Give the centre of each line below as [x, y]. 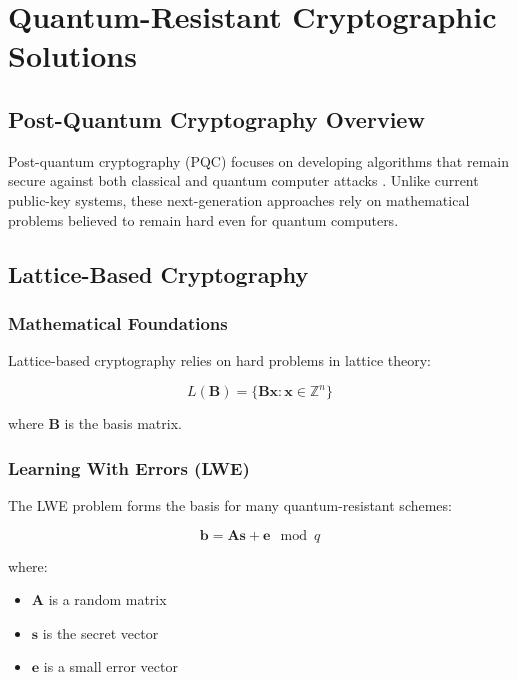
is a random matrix [107, 599]
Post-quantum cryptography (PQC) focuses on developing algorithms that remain [259, 160]
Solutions [72, 55]
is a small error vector [110, 666]
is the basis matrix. [123, 423]
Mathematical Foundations [118, 322]
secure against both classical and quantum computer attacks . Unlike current [243, 180]
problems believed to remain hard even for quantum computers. [203, 219]
